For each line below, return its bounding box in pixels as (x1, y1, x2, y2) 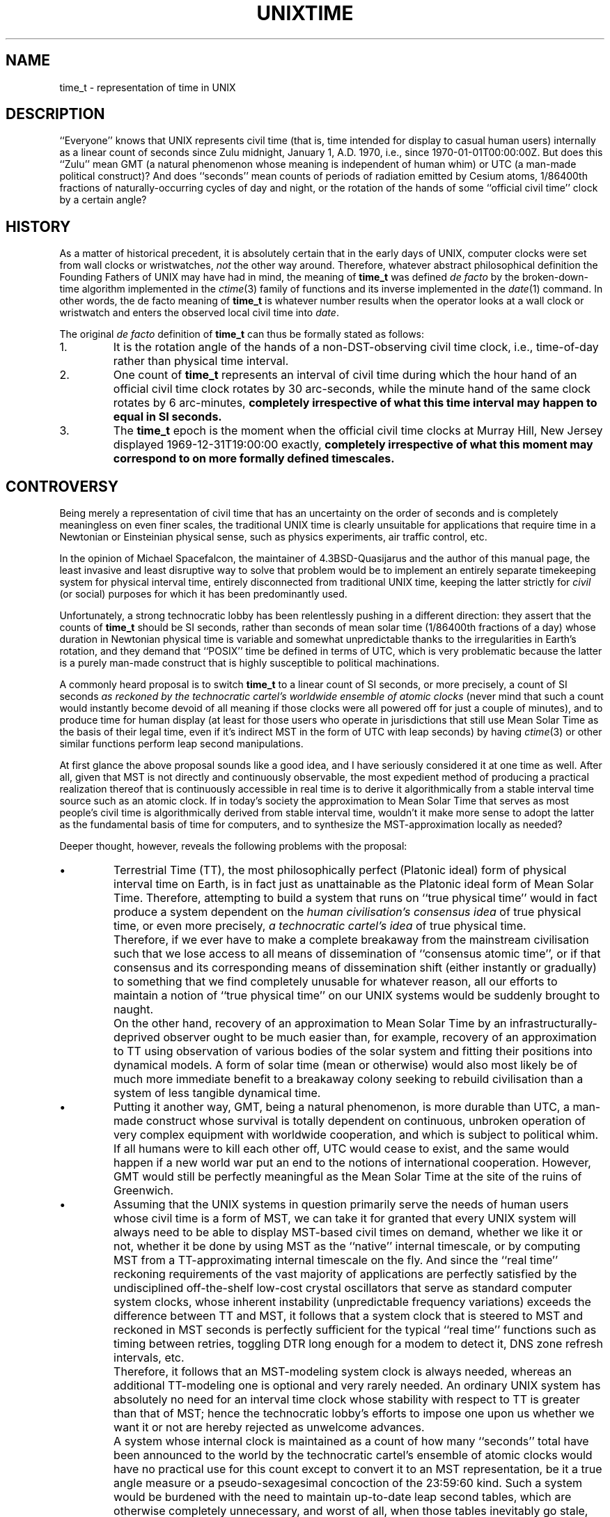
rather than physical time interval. (113, 354, 289, 368)
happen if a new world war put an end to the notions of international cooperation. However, (114, 1156, 591, 1170)
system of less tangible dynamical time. (114, 1086, 321, 1100)
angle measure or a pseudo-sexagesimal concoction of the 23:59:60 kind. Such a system (114, 1476, 583, 1491)
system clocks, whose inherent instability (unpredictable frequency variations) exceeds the (114, 1295, 591, 1309)
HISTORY (6, 217, 71, 235)
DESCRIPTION (6, 105, 105, 123)
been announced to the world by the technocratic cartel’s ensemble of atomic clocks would (114, 1448, 593, 1463)
